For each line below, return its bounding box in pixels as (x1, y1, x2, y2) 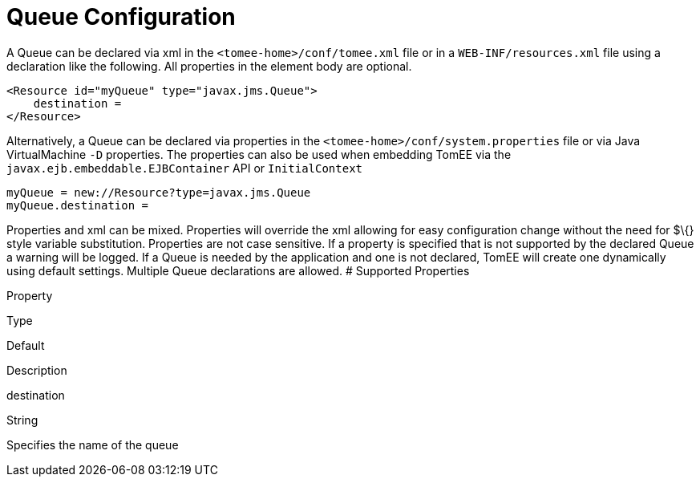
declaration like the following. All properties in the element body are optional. (6, 59, 412, 73)
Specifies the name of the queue (6, 437, 179, 452)
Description (6, 363, 67, 377)
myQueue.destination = (6, 198, 149, 212)
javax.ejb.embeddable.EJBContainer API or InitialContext (6, 160, 363, 175)
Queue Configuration (6, 3, 236, 30)
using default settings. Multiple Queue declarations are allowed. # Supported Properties (6, 263, 470, 278)
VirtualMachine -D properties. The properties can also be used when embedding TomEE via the (6, 147, 512, 161)
